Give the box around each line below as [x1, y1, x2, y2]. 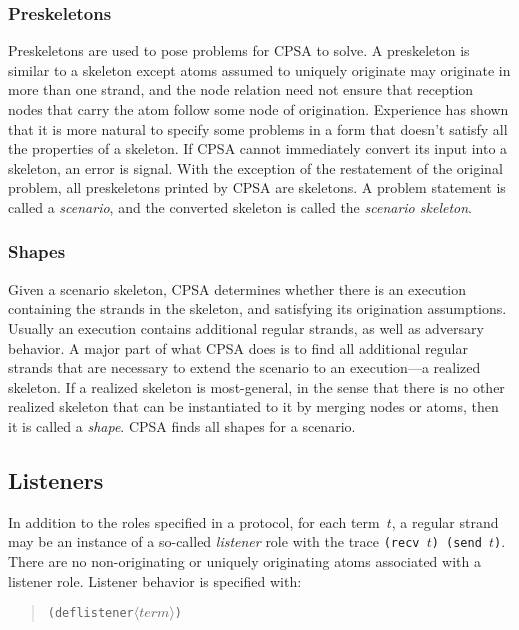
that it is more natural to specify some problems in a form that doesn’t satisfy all [8, 118, 508, 139]
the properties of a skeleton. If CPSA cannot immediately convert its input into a [8, 138, 508, 159]
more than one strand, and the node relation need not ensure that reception [8, 79, 474, 100]
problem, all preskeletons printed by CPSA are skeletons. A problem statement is [8, 177, 506, 198]
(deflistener [47, 606, 134, 621]
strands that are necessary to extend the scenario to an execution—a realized [8, 357, 481, 378]
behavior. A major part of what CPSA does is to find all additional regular [8, 337, 468, 358]
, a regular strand [391, 511, 499, 532]
